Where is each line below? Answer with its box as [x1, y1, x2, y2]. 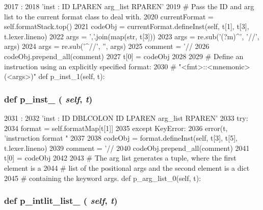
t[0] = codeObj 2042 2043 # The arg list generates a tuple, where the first [4, 152, 236, 163]
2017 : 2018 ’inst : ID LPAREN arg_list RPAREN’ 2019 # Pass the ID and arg [4, 1, 254, 11]
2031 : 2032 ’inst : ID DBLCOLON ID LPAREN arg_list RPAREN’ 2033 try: [4, 112, 248, 123]
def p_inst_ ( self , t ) [4, 92, 93, 105]
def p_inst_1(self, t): [38, 71, 105, 82]
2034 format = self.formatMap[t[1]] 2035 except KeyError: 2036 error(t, [4, 122, 228, 133]
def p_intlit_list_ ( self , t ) [4, 194, 118, 207]
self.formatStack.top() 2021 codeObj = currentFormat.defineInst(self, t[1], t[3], [4, 21, 249, 32]
